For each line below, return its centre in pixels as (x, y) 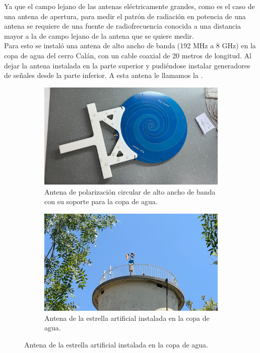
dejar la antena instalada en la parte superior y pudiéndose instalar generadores (127, 65)
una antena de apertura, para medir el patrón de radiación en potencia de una (125, 16)
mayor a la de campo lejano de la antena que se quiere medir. (99, 35)
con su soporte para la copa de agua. (101, 201)
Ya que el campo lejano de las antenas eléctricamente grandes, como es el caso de (129, 6)
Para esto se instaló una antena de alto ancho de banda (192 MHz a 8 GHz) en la (130, 46)
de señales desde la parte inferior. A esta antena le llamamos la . (104, 75)
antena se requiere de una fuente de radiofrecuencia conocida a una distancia (123, 26)
